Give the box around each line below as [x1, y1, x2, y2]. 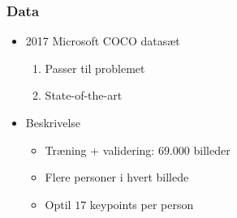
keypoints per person [89, 195, 194, 212]
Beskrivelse [25, 114, 81, 130]
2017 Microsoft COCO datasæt [25, 32, 180, 49]
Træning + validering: [45, 141, 155, 158]
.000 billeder [169, 141, 231, 158]
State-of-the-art [45, 87, 123, 104]
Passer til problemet [45, 59, 145, 76]
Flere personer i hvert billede [45, 169, 189, 186]
